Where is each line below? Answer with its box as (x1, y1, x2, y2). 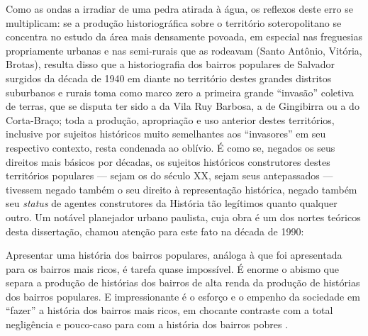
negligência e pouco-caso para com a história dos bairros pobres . (6, 317, 289, 332)
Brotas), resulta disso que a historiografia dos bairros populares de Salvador (6, 57, 335, 72)
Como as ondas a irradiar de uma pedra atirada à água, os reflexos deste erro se (6, 1, 353, 16)
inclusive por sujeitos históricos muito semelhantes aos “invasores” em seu (6, 126, 326, 141)
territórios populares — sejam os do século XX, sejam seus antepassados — (6, 168, 333, 183)
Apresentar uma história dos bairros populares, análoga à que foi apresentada (6, 247, 342, 262)
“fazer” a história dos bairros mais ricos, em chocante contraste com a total (6, 303, 333, 318)
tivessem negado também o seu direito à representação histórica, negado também (6, 181, 357, 196)
